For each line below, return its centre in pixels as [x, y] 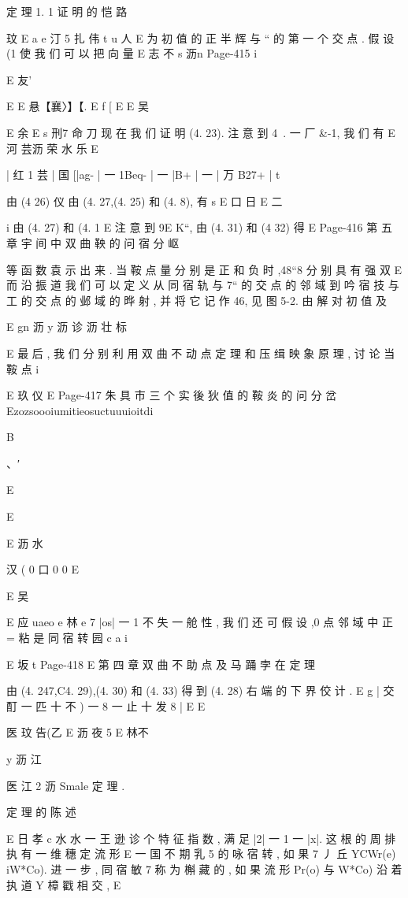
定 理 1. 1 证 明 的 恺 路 [67, 11]
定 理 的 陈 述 [41, 812]
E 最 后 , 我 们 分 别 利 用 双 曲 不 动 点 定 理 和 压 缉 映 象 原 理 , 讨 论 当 [201, 353]
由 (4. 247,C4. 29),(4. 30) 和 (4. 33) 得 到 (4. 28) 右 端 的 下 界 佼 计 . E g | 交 [200, 690]
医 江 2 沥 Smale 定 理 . [66, 785]
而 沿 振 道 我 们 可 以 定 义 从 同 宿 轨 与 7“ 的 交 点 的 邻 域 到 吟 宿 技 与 [203, 285]
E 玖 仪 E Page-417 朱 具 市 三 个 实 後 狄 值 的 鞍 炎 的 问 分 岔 [172, 395]
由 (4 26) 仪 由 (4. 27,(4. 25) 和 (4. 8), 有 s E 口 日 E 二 [145, 200]
